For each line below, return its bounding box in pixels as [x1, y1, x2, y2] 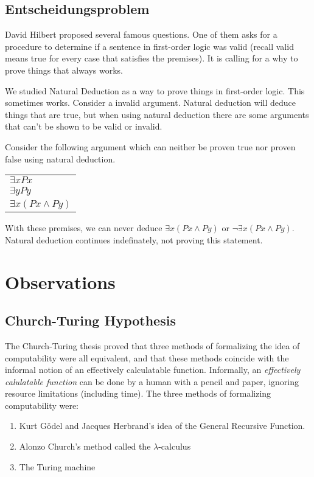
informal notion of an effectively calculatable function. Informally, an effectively [5, 363, 301, 376]
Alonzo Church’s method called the [19, 440, 151, 453]
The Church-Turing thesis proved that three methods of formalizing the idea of [5, 339, 300, 352]
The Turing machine [19, 460, 96, 473]
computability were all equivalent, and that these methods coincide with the [5, 351, 289, 364]
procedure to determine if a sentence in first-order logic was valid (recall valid [5, 40, 294, 52]
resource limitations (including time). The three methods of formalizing [5, 387, 271, 400]
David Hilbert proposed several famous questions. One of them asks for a [5, 28, 277, 41]
